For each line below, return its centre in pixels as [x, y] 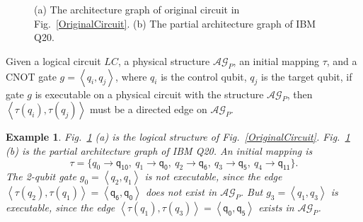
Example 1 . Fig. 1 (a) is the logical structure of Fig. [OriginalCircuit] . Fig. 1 [178, 137]
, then [300, 94]
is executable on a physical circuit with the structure [149, 94]
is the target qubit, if [307, 76]
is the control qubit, [204, 76]
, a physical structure [164, 60]
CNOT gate [31, 76]
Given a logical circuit [53, 60]
